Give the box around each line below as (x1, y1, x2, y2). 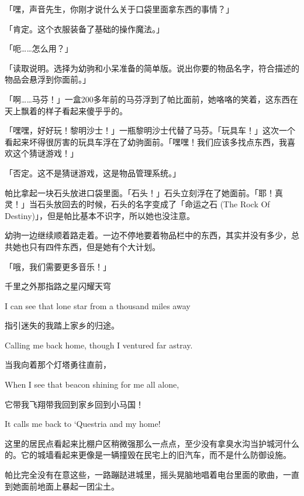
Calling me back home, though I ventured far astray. (5, 338, 193, 351)
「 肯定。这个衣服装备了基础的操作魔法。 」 (5, 22, 164, 35)
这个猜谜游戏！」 (12, 147, 78, 159)
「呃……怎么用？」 (5, 42, 73, 54)
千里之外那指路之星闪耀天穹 (5, 280, 111, 292)
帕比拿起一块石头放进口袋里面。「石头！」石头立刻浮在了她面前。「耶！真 (5, 186, 283, 199)
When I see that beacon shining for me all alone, (5, 378, 179, 391)
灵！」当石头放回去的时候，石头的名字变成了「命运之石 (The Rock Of (5, 198, 270, 210)
